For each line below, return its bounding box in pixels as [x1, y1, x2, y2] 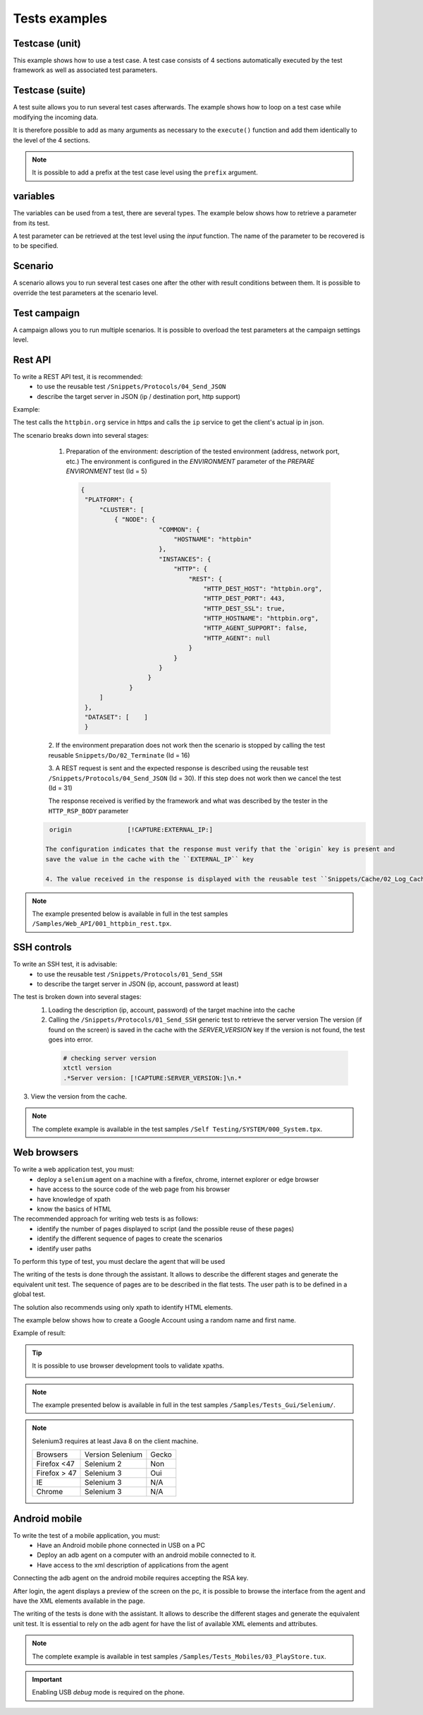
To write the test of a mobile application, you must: [13, 1531, 161, 1539]
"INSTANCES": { [159, 555, 211, 563]
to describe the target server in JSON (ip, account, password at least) [37, 980, 239, 988]
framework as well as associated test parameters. [13, 66, 158, 74]
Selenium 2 [85, 1459, 122, 1469]
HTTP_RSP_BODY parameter [48, 806, 129, 815]
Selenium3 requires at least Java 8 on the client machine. [32, 1437, 199, 1445]
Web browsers [13, 1147, 79, 1159]
